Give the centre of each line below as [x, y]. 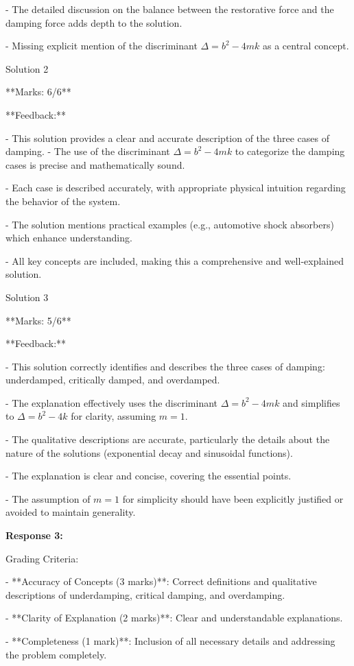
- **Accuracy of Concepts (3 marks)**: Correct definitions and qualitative [161, 581]
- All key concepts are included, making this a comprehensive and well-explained [175, 260]
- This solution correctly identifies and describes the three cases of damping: [165, 366]
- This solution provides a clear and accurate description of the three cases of [167, 138]
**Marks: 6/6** [38, 92]
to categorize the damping [290, 151]
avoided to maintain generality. [71, 512]
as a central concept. [306, 46]
